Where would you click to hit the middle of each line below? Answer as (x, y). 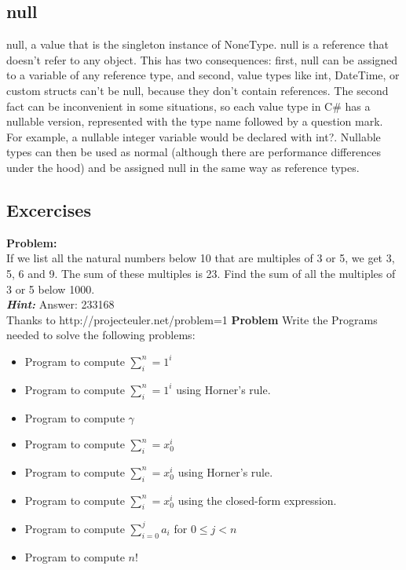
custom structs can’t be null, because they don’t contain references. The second (198, 90)
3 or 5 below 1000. (51, 289)
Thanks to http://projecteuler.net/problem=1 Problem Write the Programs (192, 319)
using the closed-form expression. (257, 500)
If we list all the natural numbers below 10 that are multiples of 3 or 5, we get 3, (201, 258)
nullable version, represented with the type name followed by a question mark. (195, 121)
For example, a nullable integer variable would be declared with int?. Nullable (194, 136)
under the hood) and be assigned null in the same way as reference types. (183, 167)
